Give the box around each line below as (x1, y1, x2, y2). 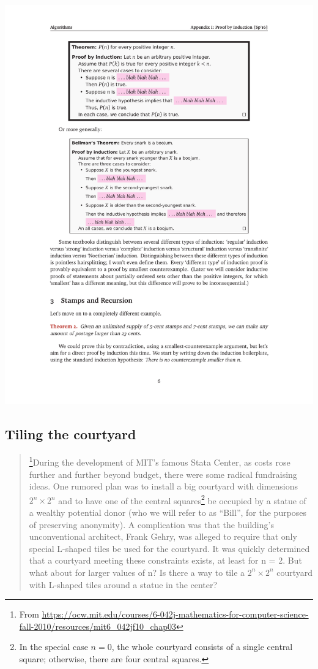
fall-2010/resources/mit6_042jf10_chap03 (19, 619, 176, 632)
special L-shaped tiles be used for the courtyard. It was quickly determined (29, 542, 310, 554)
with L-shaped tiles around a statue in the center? (29, 578, 218, 591)
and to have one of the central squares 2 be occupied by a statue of (58, 492, 306, 507)
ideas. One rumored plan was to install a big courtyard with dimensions (29, 480, 298, 493)
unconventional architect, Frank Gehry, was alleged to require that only (29, 530, 297, 543)
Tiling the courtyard (5, 425, 136, 444)
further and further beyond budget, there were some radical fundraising (29, 467, 297, 480)
